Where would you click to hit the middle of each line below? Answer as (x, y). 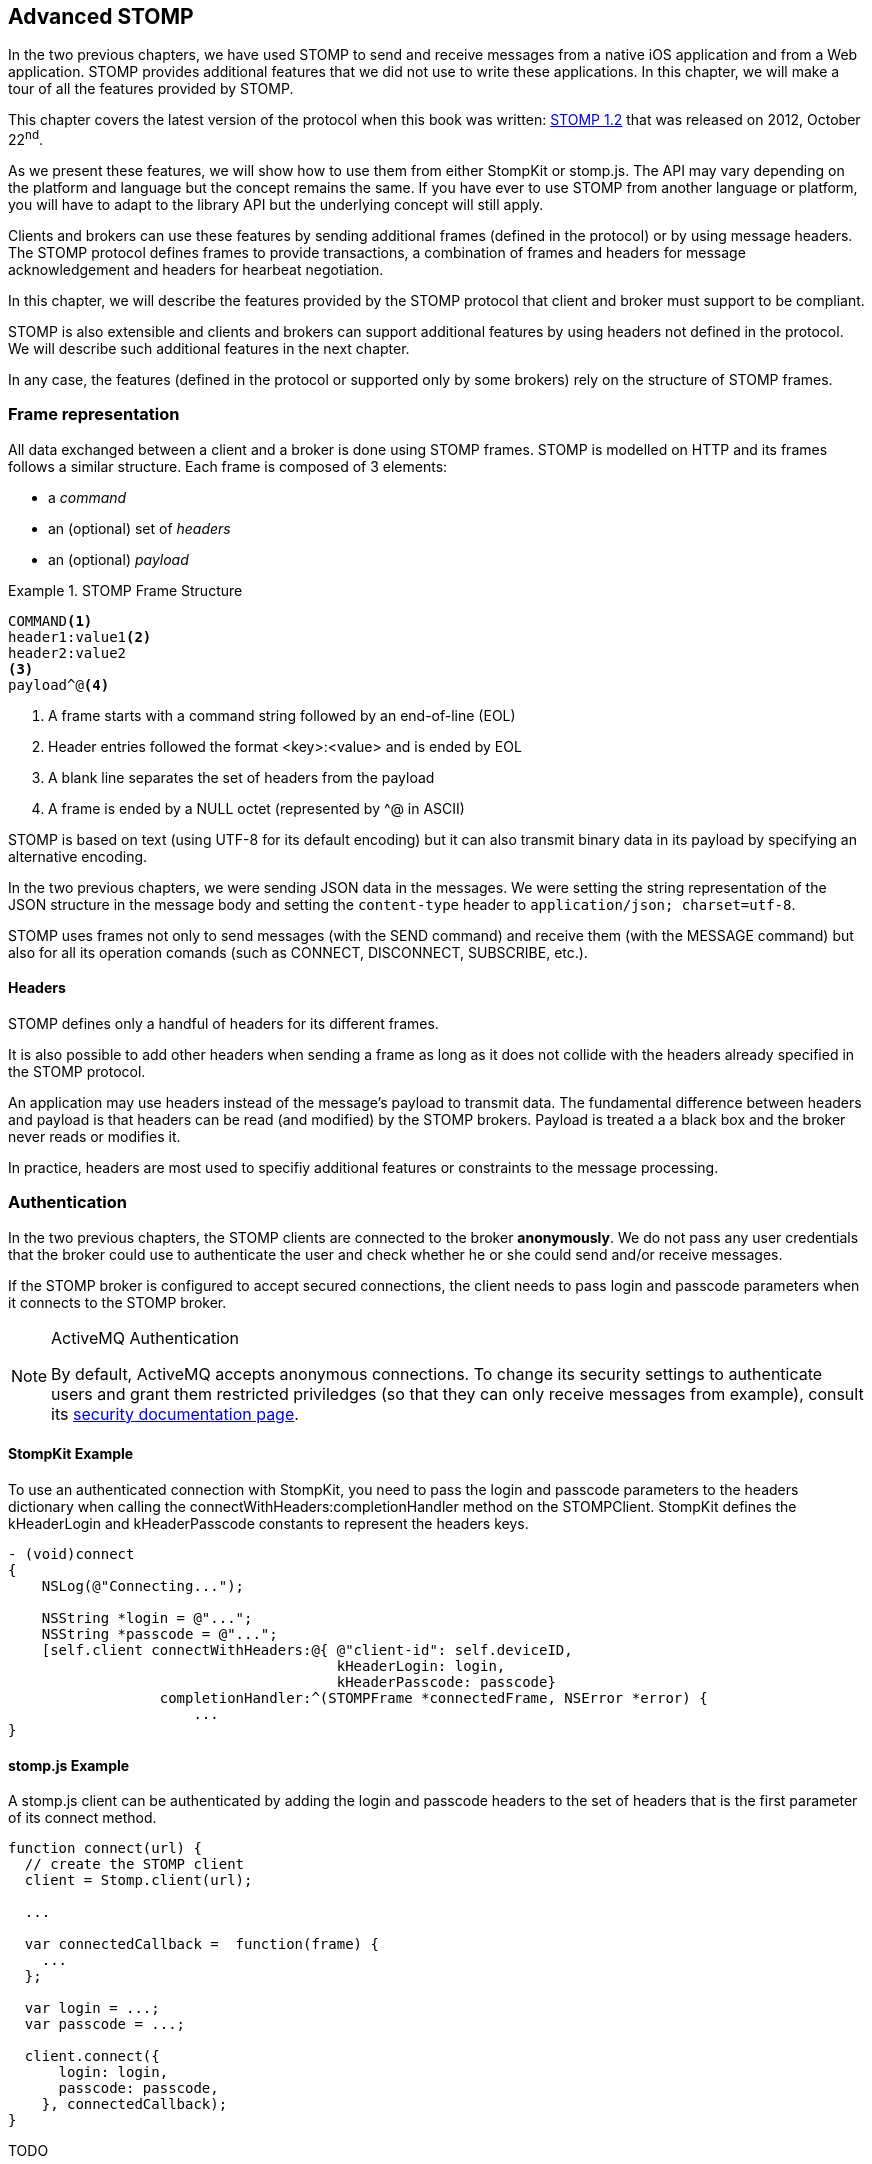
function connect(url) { (105, 1848)
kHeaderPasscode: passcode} (446, 1682)
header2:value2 (67, 652)
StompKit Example (71, 1454)
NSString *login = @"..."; (147, 1618)
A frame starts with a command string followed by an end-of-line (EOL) (282, 715)
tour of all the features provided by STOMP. (151, 89)
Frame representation (94, 414)
